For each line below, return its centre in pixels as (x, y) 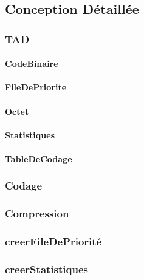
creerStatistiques (46, 269)
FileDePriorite (36, 87)
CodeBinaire (32, 63)
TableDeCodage (39, 158)
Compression (37, 213)
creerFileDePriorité (53, 241)
